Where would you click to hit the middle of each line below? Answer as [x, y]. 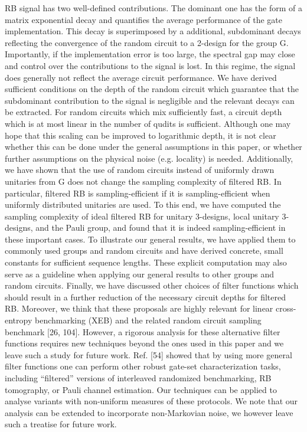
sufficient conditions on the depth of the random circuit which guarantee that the [152, 89]
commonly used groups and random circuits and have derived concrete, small [144, 251]
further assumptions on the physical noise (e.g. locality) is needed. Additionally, [149, 158]
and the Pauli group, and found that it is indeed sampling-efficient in [161, 228]
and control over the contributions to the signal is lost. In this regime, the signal [150, 65]
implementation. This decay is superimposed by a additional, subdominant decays [153, 31]
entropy [19, 320]
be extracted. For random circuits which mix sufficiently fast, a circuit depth [143, 112]
